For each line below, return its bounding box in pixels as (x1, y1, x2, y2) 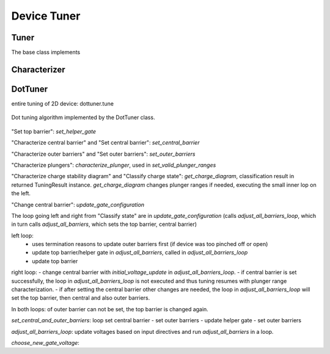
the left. (11, 190, 31, 197)
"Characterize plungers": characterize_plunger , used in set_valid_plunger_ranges (11, 161, 216, 168)
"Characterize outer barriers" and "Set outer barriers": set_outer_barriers (11, 150, 196, 157)
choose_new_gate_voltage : (11, 339, 79, 346)
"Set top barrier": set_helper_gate (11, 128, 96, 135)
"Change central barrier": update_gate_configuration (11, 201, 145, 208)
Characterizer (11, 64, 65, 74)
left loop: (11, 232, 34, 239)
